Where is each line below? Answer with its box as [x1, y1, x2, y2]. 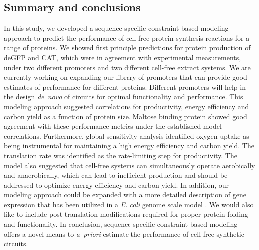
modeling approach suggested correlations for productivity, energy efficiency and [4, 101, 249, 111]
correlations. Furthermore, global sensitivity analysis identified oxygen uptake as [4, 130, 249, 141]
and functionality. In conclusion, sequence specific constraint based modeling [4, 219, 238, 229]
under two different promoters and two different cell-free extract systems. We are [4, 62, 251, 72]
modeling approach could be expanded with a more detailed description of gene [4, 189, 246, 200]
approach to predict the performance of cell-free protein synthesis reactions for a [4, 32, 250, 43]
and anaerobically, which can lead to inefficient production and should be [4, 170, 228, 180]
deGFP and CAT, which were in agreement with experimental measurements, [4, 52, 241, 62]
